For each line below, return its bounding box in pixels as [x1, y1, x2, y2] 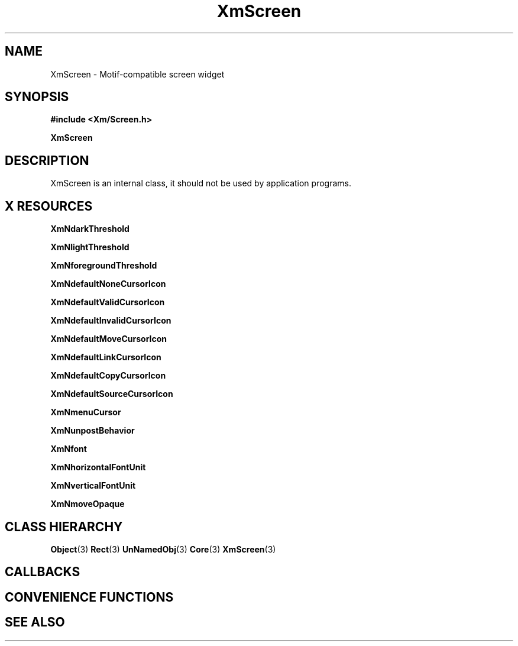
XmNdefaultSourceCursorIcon [50, 389, 173, 399]
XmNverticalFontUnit [50, 480, 136, 491]
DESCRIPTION [5, 153, 89, 168]
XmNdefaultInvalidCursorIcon [50, 315, 171, 326]
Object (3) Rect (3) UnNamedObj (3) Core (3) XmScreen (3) [50, 544, 276, 554]
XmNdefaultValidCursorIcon [50, 297, 165, 308]
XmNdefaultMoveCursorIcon [50, 334, 167, 344]
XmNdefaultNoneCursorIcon [50, 279, 166, 289]
